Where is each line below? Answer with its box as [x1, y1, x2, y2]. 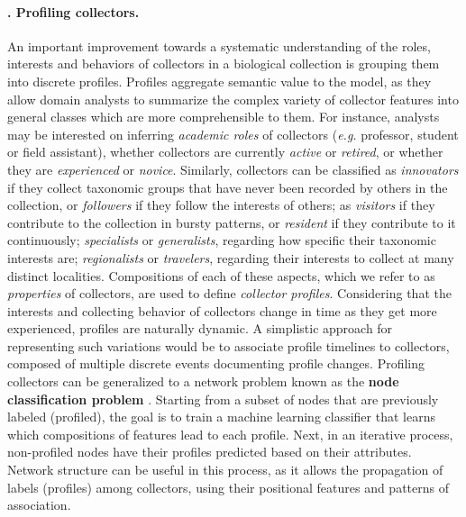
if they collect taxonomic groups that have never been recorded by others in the [7, 177, 448, 196]
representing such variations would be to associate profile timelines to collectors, [7, 336, 450, 355]
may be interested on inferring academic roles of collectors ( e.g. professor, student [7, 124, 459, 143]
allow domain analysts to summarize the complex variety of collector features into [7, 89, 459, 108]
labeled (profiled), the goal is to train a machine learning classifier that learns [7, 407, 435, 426]
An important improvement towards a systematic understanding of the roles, [7, 36, 431, 55]
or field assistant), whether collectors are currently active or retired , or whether [7, 142, 443, 161]
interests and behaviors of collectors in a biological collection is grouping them [7, 54, 440, 73]
